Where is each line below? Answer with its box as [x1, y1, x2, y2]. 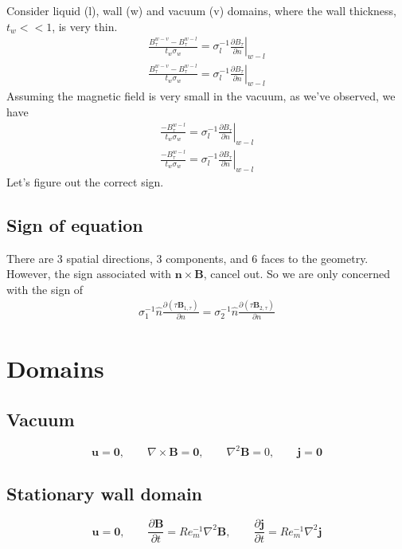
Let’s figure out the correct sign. [6, 173, 164, 190]
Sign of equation [6, 212, 143, 237]
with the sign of [6, 280, 84, 297]
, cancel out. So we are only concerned [203, 265, 390, 282]
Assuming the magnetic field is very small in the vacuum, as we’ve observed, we [6, 88, 396, 104]
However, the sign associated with [6, 265, 172, 282]
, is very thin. [52, 18, 118, 34]
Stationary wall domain [6, 480, 203, 505]
